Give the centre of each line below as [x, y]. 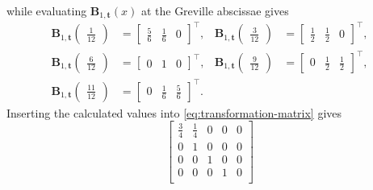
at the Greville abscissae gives [215, 10]
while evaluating [47, 10]
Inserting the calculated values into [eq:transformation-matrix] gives [174, 112]
